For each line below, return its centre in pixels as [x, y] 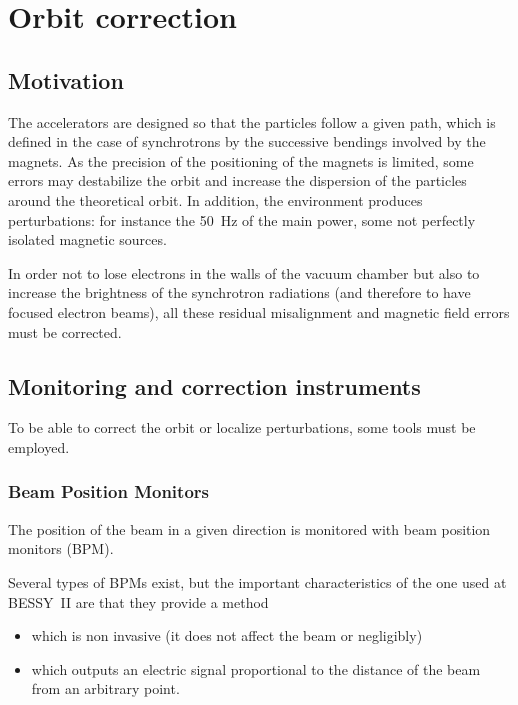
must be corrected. [65, 331]
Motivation [66, 79]
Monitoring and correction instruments [214, 385]
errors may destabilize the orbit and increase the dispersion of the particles [237, 180]
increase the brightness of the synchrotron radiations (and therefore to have [239, 292]
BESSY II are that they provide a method [138, 601]
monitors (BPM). [61, 548]
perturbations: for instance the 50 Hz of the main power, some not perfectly [242, 219]
